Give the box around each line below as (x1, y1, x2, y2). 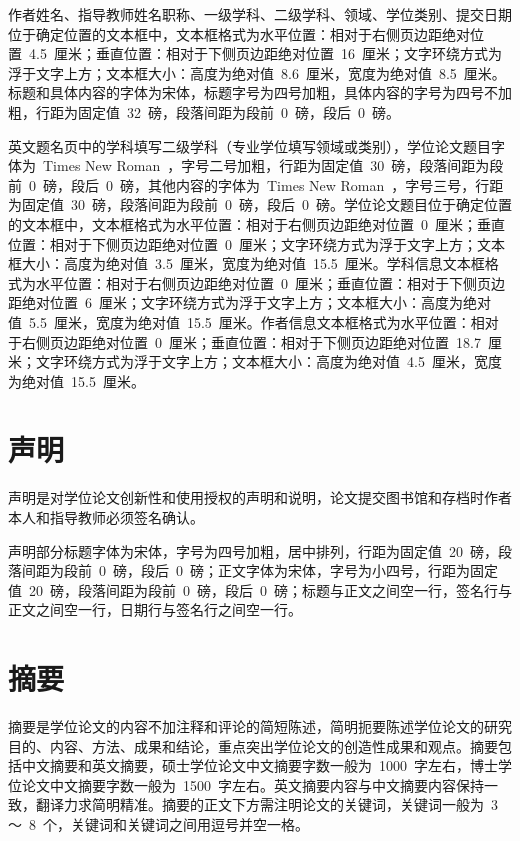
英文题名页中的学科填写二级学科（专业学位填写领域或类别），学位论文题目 (8, 135, 491, 156)
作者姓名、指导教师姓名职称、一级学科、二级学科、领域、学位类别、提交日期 (8, 4, 512, 24)
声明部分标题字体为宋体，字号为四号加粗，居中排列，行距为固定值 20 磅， (8, 540, 498, 561)
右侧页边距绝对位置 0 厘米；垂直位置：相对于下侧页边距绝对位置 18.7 (21, 331, 481, 352)
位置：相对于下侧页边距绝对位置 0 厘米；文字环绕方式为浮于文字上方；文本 (8, 233, 505, 254)
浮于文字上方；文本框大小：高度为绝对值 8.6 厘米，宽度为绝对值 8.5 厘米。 (8, 62, 506, 83)
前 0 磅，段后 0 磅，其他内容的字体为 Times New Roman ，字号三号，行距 (8, 174, 504, 195)
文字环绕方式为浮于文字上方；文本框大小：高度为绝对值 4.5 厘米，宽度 (35, 351, 502, 372)
